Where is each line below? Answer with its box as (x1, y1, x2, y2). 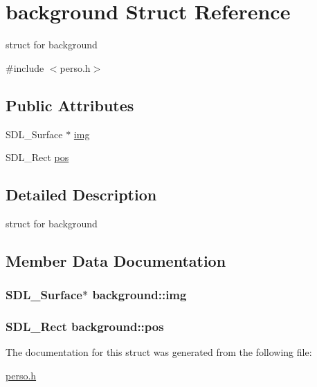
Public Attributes (6, 94, 134, 115)
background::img (92, 286, 187, 303)
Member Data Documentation (6, 249, 226, 271)
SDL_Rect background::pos (6, 318, 164, 335)
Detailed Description (6, 184, 157, 205)
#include (6, 60, 44, 75)
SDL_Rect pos (6, 150, 69, 164)
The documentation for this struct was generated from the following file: (6, 345, 312, 359)
